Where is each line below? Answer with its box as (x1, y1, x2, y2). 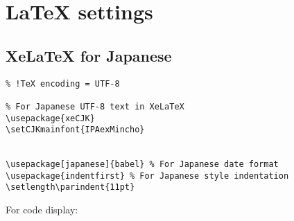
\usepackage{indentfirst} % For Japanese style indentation (6, 170, 289, 181)
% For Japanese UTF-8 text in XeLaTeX (6, 101, 184, 112)
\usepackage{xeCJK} (6, 113, 95, 123)
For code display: (6, 202, 78, 217)
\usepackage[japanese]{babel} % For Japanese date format (6, 159, 279, 170)
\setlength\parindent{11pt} (6, 182, 135, 193)
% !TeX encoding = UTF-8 (6, 78, 120, 89)
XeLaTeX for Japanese (6, 44, 172, 66)
